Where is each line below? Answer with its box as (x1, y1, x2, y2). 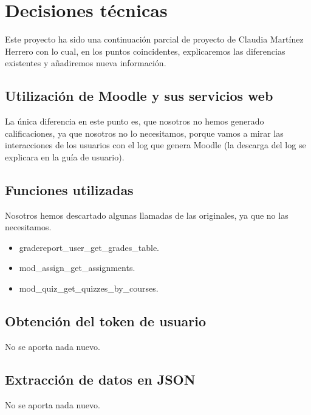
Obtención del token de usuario (5, 312, 207, 331)
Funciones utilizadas (5, 180, 134, 199)
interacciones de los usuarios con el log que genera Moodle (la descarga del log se (5, 139, 306, 151)
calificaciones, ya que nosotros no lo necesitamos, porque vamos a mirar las (5, 126, 284, 139)
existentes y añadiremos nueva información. (5, 57, 166, 69)
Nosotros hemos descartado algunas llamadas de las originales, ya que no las (5, 208, 289, 221)
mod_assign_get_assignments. (19, 261, 135, 274)
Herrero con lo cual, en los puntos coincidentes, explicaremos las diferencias (5, 44, 285, 57)
